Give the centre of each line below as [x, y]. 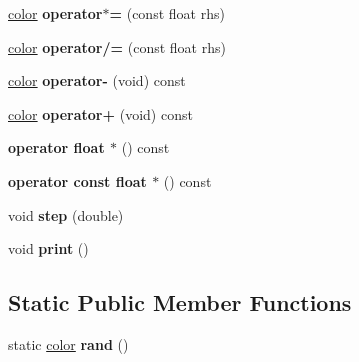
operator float [56, 147]
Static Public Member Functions [180, 302]
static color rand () [68, 343]
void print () [48, 248]
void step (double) [66, 214]
